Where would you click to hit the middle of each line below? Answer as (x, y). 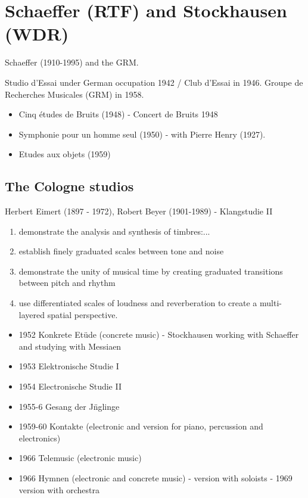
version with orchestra (59, 489)
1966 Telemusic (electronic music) (80, 458)
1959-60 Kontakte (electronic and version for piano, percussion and (141, 426)
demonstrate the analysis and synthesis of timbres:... (114, 231)
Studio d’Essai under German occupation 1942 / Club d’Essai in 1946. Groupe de (154, 82)
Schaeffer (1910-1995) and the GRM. (72, 62)
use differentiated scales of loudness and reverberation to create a (138, 303)
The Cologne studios (69, 186)
